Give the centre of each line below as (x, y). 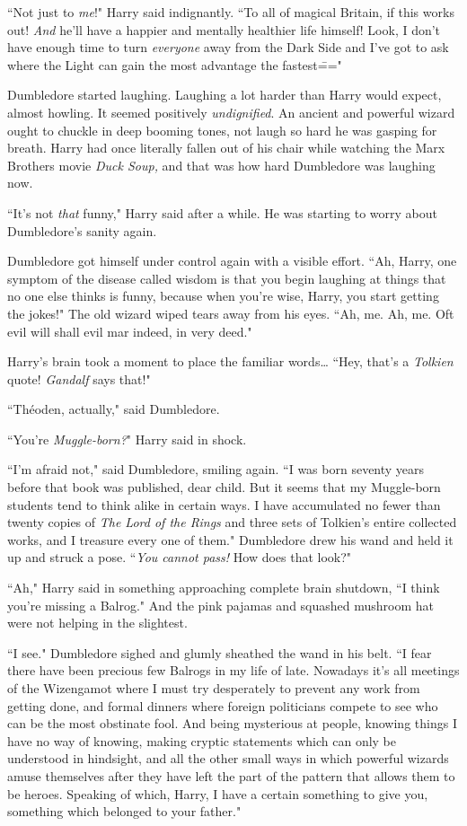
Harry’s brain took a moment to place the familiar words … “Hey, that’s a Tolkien (230, 361)
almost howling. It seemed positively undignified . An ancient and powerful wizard (231, 112)
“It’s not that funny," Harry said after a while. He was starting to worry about (222, 212)
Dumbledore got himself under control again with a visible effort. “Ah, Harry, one (232, 261)
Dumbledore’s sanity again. (82, 230)
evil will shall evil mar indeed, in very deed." (130, 331)
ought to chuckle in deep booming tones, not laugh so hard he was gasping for (222, 130)
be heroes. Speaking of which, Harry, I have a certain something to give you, (218, 793)
